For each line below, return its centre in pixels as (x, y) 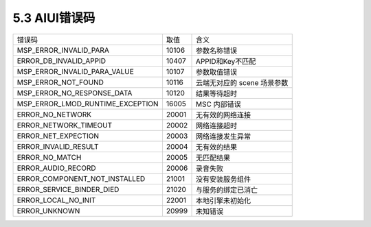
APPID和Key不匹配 (226, 61)
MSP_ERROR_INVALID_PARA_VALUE (75, 71)
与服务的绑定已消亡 (227, 190)
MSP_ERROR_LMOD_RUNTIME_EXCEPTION (88, 104)
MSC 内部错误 (219, 104)
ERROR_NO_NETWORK (54, 115)
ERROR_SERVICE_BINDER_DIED (68, 189)
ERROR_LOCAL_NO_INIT (56, 200)
